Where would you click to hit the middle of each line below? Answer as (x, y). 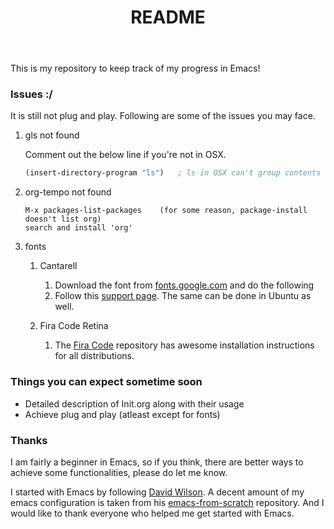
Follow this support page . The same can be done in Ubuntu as (183, 296)
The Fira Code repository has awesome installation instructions (184, 345)
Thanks (29, 440)
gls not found (52, 135)
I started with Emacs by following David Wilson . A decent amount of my (157, 492)
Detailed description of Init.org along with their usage (134, 403)
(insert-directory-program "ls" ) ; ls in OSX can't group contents (173, 173)
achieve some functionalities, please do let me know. (119, 472)
